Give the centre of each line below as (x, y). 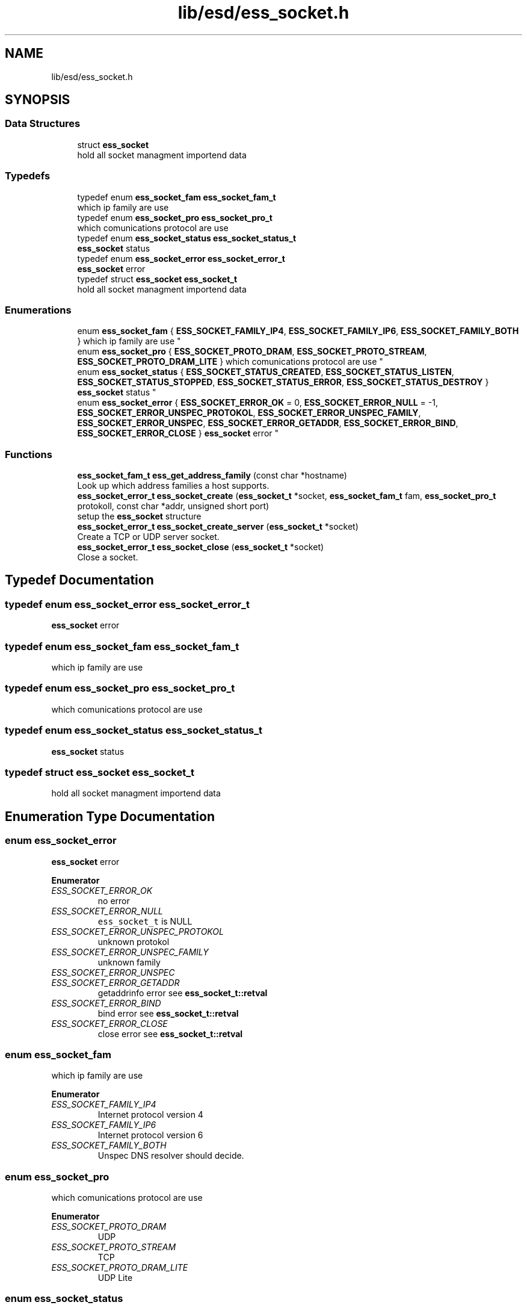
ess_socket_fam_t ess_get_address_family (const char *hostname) (212, 476)
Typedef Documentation (79, 580)
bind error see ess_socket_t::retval (168, 1013)
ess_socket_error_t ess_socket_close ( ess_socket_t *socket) (201, 547)
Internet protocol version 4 (150, 1115)
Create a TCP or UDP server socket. (148, 537)
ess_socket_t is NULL (145, 921)
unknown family (129, 962)
